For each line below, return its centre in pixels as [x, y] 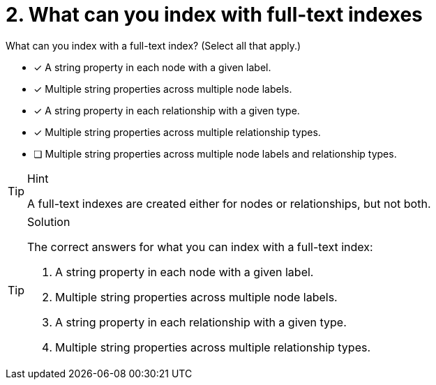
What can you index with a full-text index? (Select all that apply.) [153, 45]
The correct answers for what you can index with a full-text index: [200, 247]
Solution [49, 221]
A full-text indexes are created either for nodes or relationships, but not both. [229, 203]
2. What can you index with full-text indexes [214, 15]
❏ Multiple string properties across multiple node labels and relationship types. [215, 153]
